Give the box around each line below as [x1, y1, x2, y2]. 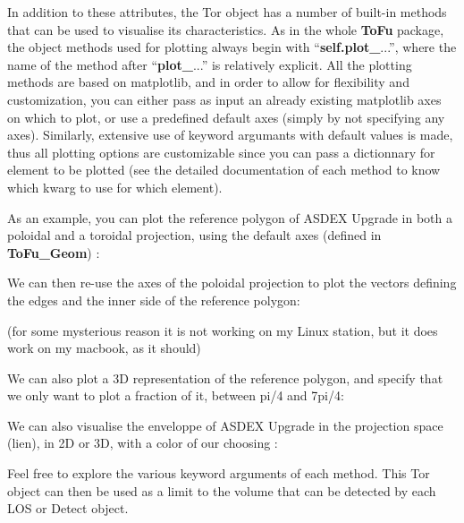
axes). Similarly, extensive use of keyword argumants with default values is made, [7, 125, 453, 144]
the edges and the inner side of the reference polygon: [7, 290, 300, 309]
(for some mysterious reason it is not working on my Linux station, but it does [7, 321, 438, 339]
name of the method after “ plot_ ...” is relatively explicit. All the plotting [7, 55, 412, 73]
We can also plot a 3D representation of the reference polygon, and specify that [7, 368, 443, 387]
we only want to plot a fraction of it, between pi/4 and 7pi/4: [7, 386, 344, 405]
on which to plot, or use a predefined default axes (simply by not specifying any [7, 107, 445, 126]
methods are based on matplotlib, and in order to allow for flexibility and [7, 73, 409, 91]
